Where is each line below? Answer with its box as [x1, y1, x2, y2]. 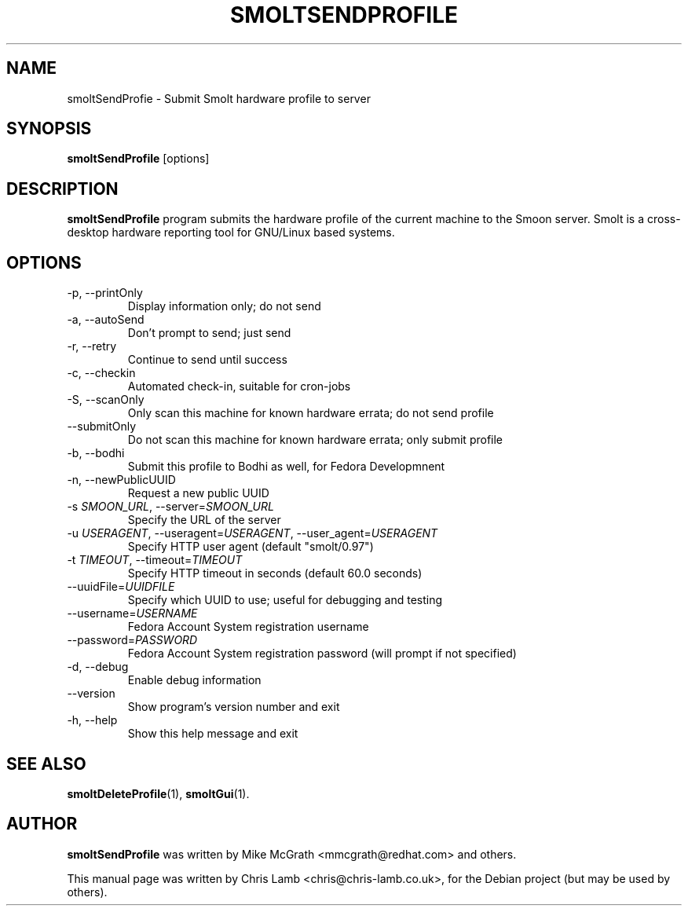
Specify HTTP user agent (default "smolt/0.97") [127, 540, 374, 554]
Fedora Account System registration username [127, 620, 369, 634]
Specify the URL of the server [127, 513, 281, 527]
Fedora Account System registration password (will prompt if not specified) [127, 646, 517, 661]
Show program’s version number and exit [127, 700, 340, 714]
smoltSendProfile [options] [67, 152, 210, 166]
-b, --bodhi [67, 446, 125, 460]
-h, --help [67, 713, 118, 727]
